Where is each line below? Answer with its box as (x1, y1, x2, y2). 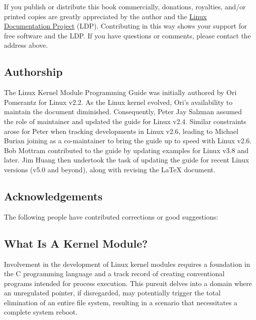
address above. (4, 40, 48, 50)
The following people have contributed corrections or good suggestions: (4, 211, 219, 222)
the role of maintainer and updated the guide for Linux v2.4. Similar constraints (4, 116, 247, 126)
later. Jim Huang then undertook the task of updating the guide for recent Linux (4, 155, 249, 165)
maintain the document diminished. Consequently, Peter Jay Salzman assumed (4, 106, 242, 117)
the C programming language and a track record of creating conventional (4, 268, 225, 279)
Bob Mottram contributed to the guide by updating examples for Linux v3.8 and (4, 145, 249, 155)
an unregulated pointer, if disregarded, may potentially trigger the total (4, 288, 221, 298)
